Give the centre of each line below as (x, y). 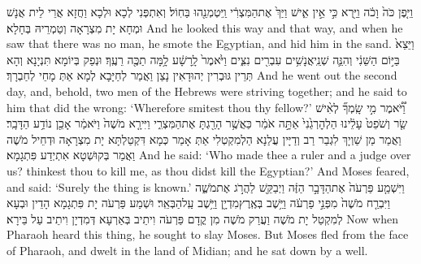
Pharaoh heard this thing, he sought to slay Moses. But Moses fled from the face (208, 234)
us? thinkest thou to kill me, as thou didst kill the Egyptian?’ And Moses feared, (208, 170)
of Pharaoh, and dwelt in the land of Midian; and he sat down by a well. (187, 250)
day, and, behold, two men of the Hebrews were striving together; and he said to (207, 91)
